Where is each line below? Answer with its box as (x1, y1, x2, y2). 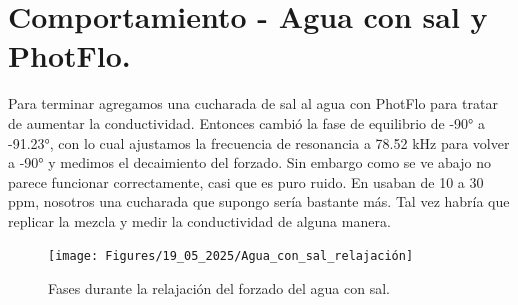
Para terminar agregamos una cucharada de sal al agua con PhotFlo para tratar (8, 93, 498, 114)
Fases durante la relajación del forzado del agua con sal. (48, 278, 390, 299)
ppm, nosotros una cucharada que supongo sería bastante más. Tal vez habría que (8, 191, 510, 212)
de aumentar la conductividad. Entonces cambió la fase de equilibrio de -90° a (8, 112, 486, 133)
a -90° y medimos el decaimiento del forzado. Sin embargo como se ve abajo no (8, 152, 491, 173)
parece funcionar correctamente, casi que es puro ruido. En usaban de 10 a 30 (8, 171, 484, 192)
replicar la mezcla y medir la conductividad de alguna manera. (8, 210, 391, 231)
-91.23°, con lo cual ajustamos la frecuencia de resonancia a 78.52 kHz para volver (8, 132, 510, 153)
